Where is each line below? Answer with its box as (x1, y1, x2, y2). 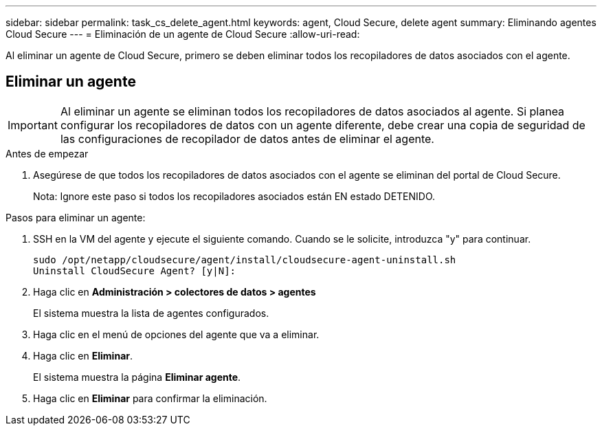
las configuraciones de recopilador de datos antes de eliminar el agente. (60, 131, 434, 146)
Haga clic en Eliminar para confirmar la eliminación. (33, 392, 267, 404)
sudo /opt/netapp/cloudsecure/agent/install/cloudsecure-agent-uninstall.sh (33, 254, 456, 265)
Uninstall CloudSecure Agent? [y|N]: (33, 265, 236, 276)
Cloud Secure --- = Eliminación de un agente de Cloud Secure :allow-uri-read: (5, 28, 360, 40)
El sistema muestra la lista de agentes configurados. (33, 307, 269, 319)
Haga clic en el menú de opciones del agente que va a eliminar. (33, 328, 320, 340)
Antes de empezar (5, 147, 89, 159)
